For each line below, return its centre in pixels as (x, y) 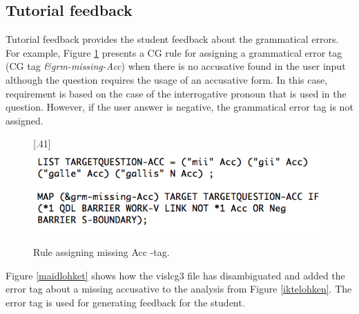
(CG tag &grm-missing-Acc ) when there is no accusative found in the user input (176, 66)
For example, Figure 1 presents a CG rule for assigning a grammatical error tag (174, 52)
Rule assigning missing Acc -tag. (101, 251)
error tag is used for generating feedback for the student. (125, 302)
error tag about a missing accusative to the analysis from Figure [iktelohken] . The (179, 289)
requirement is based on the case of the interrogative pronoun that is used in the (176, 93)
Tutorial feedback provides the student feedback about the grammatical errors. (172, 39)
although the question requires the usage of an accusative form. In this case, (167, 79)
